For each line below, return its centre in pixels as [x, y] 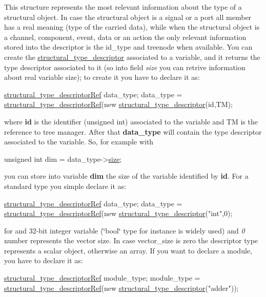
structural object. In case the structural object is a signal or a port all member [128, 17]
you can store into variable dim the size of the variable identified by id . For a [126, 176]
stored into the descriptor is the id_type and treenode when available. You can [128, 47]
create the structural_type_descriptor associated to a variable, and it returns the [132, 57]
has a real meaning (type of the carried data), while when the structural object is [132, 27]
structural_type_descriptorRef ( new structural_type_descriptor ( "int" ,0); [118, 213]
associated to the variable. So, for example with [79, 142]
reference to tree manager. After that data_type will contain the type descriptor [133, 131]
